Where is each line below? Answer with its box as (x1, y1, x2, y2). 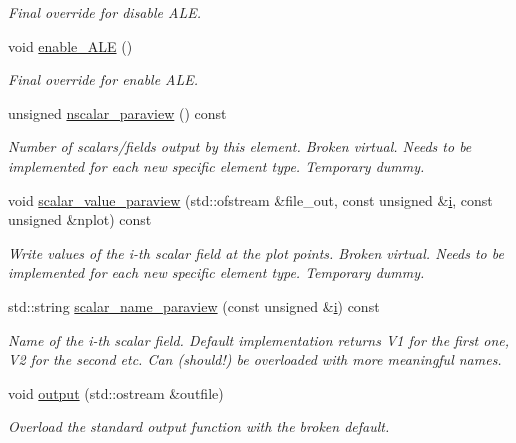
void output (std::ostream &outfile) (8, 382, 224, 403)
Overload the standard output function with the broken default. (8, 416, 390, 437)
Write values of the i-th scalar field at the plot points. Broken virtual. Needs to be (8, 242, 504, 263)
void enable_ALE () (8, 35, 133, 56)
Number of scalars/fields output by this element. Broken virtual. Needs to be (8, 136, 472, 157)
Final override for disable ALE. (8, 2, 201, 22)
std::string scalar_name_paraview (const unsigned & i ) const (8, 295, 380, 316)
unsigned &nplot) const (8, 209, 152, 230)
